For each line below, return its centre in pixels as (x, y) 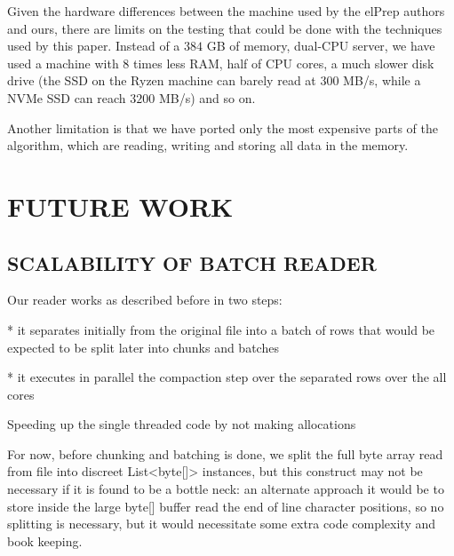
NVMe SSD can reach (67, 97)
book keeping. (45, 540)
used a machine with (63, 63)
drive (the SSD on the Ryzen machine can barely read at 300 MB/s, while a (214, 80)
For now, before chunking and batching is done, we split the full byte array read (225, 453)
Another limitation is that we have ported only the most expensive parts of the (223, 127)
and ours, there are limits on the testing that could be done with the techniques (225, 28)
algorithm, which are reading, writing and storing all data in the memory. (208, 145)
